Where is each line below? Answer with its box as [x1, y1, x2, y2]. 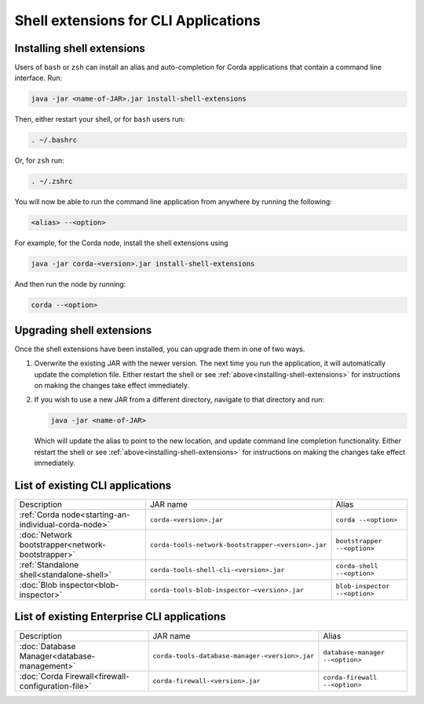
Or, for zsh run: [14, 156, 64, 165]
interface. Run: [14, 73, 63, 82]
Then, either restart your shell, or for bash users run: [14, 115, 185, 124]
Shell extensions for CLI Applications [14, 12, 261, 29]
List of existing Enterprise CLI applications [14, 610, 227, 624]
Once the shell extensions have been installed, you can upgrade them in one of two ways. [14, 344, 305, 354]
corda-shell [335, 562, 378, 570]
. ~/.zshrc [31, 177, 73, 186]
